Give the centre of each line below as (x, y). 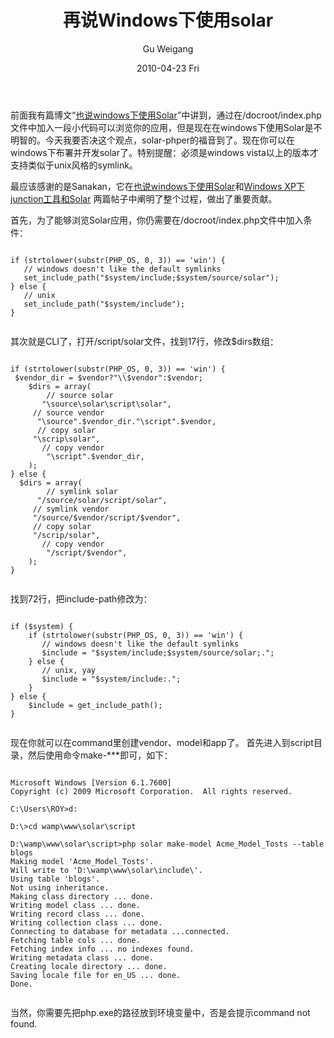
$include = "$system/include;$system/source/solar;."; (158, 652)
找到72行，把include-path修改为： (81, 598)
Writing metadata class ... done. (82, 957)
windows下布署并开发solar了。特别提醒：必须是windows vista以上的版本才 (164, 152)
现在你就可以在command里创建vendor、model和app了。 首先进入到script (162, 742)
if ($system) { (42, 626)
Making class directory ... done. (82, 896)
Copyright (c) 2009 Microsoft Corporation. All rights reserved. (151, 791)
